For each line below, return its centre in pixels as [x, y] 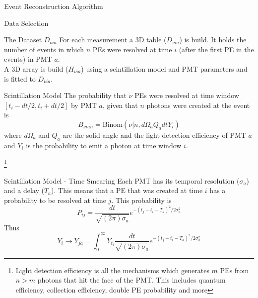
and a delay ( [24, 190]
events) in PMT [28, 59]
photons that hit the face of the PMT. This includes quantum [131, 280]
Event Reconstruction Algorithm [54, 6]
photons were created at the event [198, 105]
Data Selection [26, 23]
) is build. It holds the [213, 40]
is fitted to [20, 78]
